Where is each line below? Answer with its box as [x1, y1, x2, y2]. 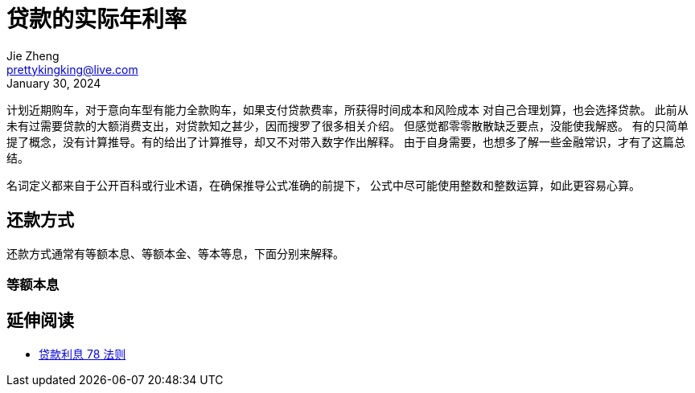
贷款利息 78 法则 [39, 346, 126, 361]
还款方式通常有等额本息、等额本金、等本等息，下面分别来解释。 [6, 246, 344, 260]
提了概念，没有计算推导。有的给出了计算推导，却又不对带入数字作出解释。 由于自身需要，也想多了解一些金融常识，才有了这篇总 [6, 134, 685, 149]
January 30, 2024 [6, 76, 101, 90]
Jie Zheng [6, 48, 60, 63]
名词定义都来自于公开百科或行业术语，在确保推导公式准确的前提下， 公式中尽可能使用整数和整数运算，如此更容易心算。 [6, 178, 640, 192]
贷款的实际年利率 [6, 6, 187, 33]
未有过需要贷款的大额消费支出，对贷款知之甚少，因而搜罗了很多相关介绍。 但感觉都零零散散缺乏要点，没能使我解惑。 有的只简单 [6, 118, 689, 133]
